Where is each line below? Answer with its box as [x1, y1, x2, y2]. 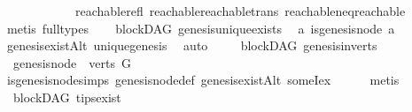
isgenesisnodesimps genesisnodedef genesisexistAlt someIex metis [6, 71, 400, 89]
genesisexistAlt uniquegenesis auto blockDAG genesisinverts [6, 36, 377, 55]
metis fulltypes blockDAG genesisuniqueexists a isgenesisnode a [6, 19, 395, 37]
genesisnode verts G [12, 53, 131, 71]
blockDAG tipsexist [12, 87, 121, 106]
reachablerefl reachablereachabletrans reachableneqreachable [74, 2, 406, 19]
